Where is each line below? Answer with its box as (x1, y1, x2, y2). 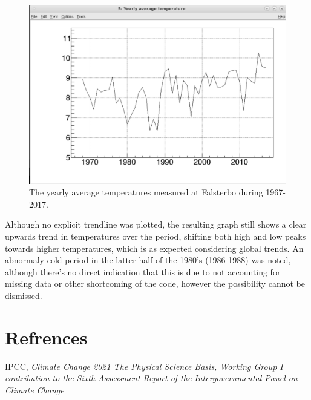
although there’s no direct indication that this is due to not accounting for (5, 265, 281, 278)
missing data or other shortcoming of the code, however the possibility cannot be (5, 277, 305, 290)
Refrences (5, 324, 88, 349)
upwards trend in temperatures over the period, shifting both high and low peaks (5, 230, 306, 243)
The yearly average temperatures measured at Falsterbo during (29, 186, 263, 198)
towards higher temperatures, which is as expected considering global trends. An (5, 241, 304, 254)
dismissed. (5, 289, 42, 301)
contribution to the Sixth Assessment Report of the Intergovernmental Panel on (5, 372, 298, 384)
